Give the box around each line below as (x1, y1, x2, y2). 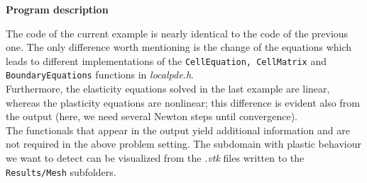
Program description (6, 2, 109, 16)
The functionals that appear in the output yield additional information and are (6, 122, 350, 137)
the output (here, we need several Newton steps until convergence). (6, 109, 297, 124)
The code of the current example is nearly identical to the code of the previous (6, 25, 349, 40)
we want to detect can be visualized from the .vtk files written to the (6, 150, 305, 165)
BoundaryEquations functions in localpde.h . (6, 67, 194, 82)
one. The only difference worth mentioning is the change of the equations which (6, 40, 352, 54)
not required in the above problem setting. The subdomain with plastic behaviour (6, 136, 361, 151)
